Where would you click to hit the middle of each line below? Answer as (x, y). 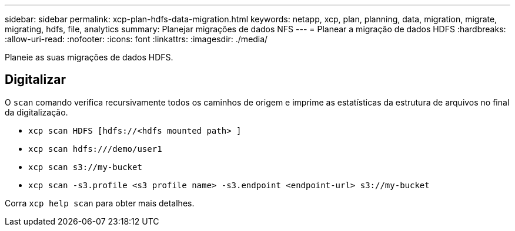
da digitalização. (36, 112)
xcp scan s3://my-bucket (85, 167)
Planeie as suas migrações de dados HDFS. (89, 57)
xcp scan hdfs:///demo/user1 (95, 149)
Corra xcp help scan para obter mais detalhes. (100, 203)
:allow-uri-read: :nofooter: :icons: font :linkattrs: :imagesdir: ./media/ (136, 39)
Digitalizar (35, 80)
